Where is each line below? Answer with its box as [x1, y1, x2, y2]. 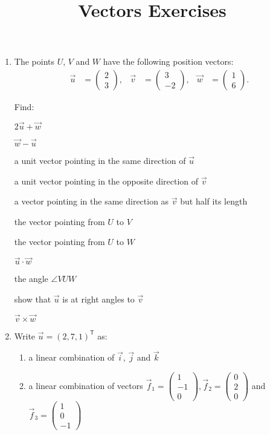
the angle [14, 272, 48, 285]
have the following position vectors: [103, 55, 234, 68]
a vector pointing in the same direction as [14, 195, 169, 208]
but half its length [180, 195, 248, 208]
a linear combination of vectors [28, 379, 143, 391]
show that [14, 292, 51, 305]
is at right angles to [62, 292, 135, 305]
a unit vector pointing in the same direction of [14, 154, 186, 167]
